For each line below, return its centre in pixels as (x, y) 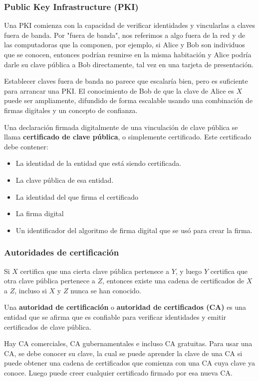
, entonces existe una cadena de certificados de (173, 281)
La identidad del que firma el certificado (77, 196)
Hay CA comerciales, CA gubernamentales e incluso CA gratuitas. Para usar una (128, 343)
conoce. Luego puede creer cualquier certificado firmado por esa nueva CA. (118, 372)
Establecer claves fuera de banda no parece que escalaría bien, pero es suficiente (126, 81)
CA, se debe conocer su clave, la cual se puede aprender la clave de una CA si (123, 353)
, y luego (189, 271)
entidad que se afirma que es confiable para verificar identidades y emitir (115, 317)
